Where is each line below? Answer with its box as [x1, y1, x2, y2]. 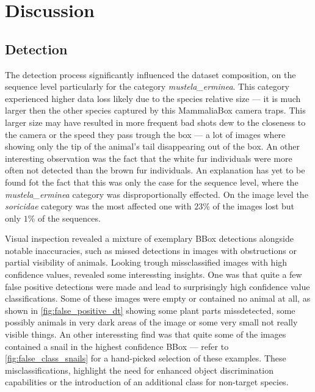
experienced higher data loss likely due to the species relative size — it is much [5, 92, 301, 104]
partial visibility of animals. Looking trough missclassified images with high [5, 256, 288, 269]
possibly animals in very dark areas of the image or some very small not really [5, 316, 298, 328]
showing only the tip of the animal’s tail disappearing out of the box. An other [5, 140, 300, 153]
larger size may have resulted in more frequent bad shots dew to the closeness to [5, 115, 306, 128]
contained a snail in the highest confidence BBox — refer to [5, 339, 229, 352]
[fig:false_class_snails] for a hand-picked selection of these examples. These [5, 352, 286, 365]
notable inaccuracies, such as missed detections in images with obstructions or [5, 244, 297, 256]
